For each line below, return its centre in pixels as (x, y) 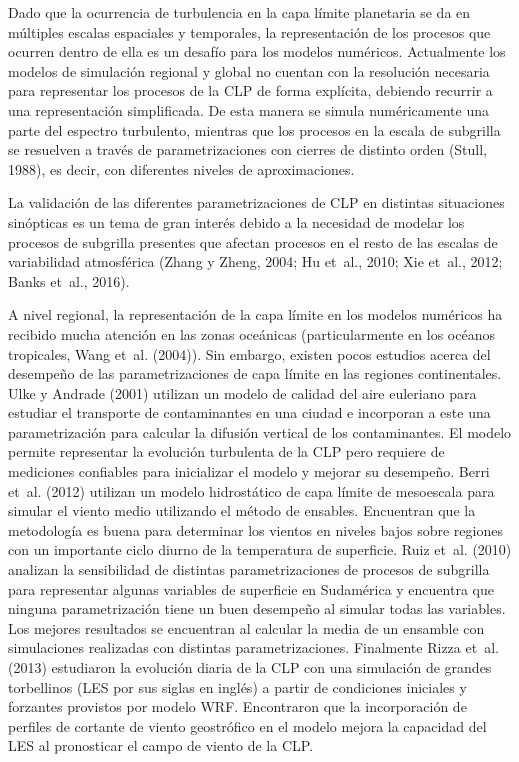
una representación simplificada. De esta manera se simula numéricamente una (248, 109)
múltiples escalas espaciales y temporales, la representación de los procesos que (249, 31)
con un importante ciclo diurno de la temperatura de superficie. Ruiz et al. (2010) (260, 549)
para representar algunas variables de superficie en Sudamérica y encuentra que (251, 588)
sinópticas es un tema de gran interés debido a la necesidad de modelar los (236, 221)
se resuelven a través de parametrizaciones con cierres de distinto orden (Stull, (248, 149)
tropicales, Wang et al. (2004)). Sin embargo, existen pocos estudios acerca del (249, 353)
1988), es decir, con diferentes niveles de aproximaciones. (181, 168)
